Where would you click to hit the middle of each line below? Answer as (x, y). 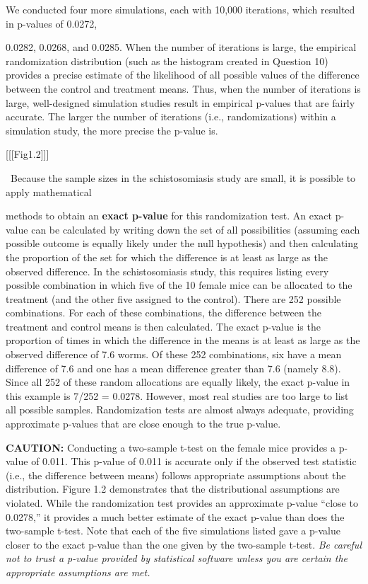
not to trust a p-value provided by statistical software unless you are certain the (177, 558)
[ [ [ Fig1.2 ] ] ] (28, 154)
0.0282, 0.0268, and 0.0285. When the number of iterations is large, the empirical (181, 47)
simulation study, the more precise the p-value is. (112, 130)
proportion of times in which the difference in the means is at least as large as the (183, 340)
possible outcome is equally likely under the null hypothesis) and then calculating (182, 243)
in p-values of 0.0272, (52, 23)
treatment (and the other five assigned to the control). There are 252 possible (173, 298)
